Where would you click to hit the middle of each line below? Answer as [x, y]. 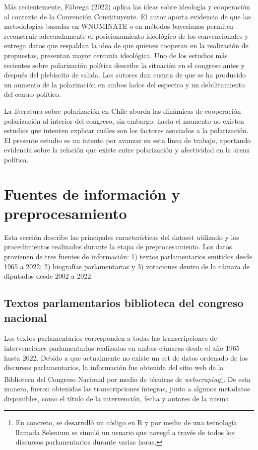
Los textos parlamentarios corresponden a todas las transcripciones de [111, 338]
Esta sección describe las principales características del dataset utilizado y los [122, 237]
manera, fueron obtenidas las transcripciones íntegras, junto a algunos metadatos [127, 388]
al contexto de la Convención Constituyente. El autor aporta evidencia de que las [128, 16]
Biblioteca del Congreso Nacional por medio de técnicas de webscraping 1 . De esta [127, 378]
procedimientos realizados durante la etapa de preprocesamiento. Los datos [118, 247]
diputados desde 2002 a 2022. [49, 276]
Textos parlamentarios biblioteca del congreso [124, 303]
